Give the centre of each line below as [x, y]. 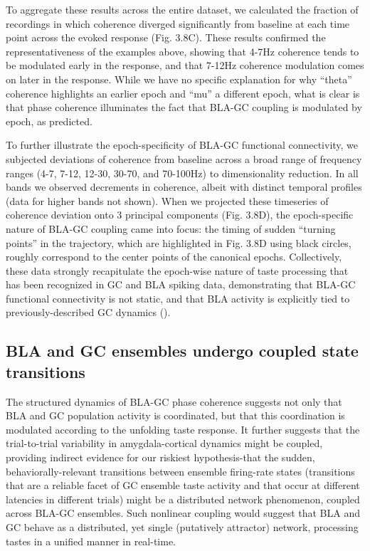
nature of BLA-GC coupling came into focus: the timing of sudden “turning [171, 228]
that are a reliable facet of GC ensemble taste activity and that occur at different [183, 485]
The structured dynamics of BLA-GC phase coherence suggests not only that [174, 401]
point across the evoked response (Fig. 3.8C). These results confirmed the [166, 37]
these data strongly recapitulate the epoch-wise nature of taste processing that [177, 270]
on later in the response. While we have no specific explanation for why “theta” [179, 79]
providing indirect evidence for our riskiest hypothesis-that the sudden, [160, 457]
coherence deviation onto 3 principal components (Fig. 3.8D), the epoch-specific [180, 215]
